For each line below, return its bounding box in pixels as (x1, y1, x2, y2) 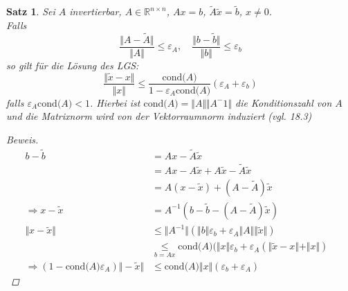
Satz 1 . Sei (6, 4, 55, 19)
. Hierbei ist (89, 95, 140, 109)
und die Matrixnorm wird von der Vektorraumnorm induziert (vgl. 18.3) (6, 109, 312, 123)
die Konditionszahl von (235, 95, 332, 109)
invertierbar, (69, 4, 122, 19)
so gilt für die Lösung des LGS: (6, 58, 139, 72)
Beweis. (6, 132, 39, 146)
